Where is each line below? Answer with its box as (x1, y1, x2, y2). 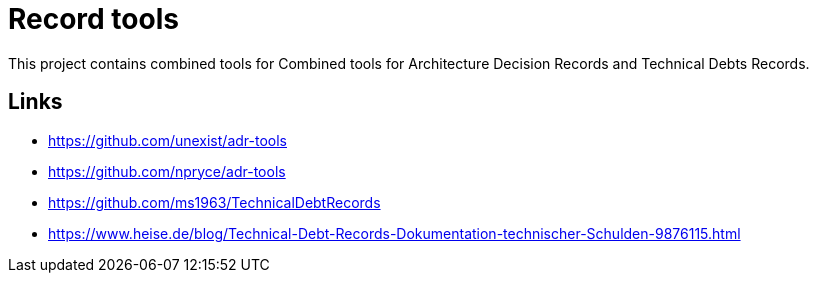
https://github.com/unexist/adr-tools (48, 131, 287, 149)
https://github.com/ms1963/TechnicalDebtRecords (48, 193, 381, 211)
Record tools (8, 2, 179, 36)
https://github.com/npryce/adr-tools (48, 162, 286, 180)
